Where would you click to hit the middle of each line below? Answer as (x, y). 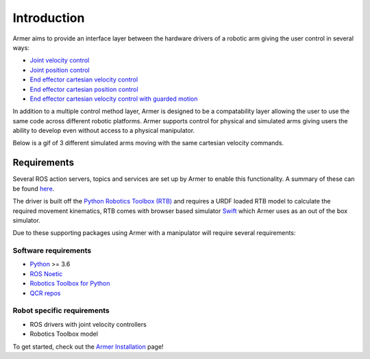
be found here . (34, 188)
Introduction (49, 18)
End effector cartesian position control (84, 89)
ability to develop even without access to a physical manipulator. (104, 131)
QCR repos (45, 293)
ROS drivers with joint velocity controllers (88, 324)
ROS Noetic (46, 273)
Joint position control (60, 70)
